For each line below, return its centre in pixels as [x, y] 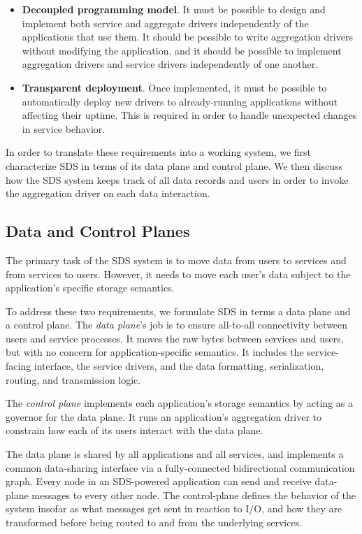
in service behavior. [64, 128]
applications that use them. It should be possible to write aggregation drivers [187, 37]
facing [19, 366]
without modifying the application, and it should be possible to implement [182, 50]
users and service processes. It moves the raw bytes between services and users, [175, 338]
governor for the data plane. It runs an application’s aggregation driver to [164, 416]
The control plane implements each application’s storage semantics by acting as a [180, 403]
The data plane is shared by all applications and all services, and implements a [175, 454]
